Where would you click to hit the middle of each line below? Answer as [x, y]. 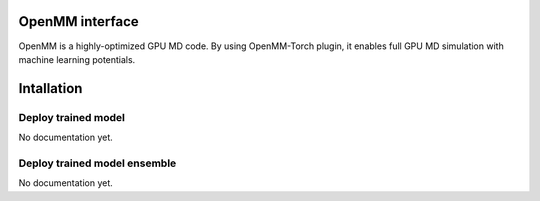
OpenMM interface [78, 21]
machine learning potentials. [77, 59]
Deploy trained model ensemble [97, 163]
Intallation [50, 88]
